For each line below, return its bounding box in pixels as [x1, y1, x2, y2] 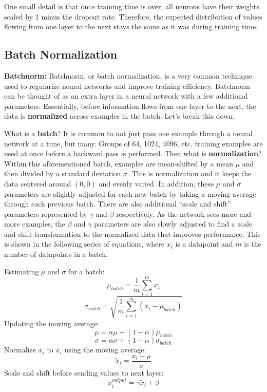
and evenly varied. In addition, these [99, 178, 214, 189]
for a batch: [68, 266, 105, 276]
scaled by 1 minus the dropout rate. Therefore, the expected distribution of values [4, 11, 262, 22]
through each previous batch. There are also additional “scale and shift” [4, 198, 231, 209]
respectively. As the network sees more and [116, 208, 252, 219]
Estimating [4, 266, 39, 276]
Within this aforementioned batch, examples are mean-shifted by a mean [4, 158, 233, 169]
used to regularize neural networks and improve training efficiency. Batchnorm [4, 80, 250, 91]
